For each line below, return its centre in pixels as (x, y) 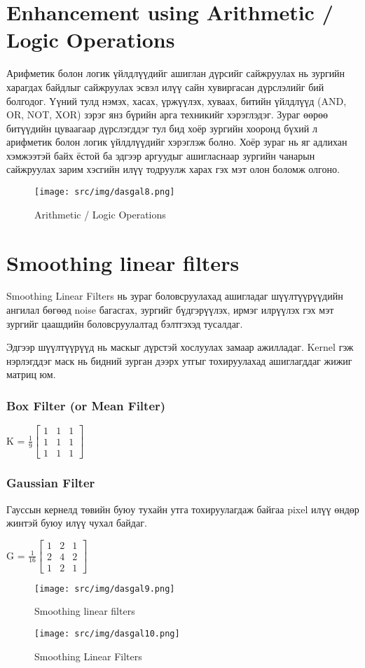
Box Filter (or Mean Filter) (86, 405)
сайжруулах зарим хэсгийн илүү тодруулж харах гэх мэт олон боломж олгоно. (173, 169)
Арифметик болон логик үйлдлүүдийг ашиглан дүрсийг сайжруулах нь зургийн (176, 73)
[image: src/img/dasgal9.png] (105, 589)
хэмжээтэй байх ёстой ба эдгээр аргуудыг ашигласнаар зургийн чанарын (161, 155)
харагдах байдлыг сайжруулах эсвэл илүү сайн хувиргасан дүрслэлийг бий (165, 86)
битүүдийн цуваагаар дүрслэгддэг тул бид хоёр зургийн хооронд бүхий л (162, 128)
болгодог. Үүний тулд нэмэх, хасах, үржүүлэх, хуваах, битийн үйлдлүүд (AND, (177, 100)
